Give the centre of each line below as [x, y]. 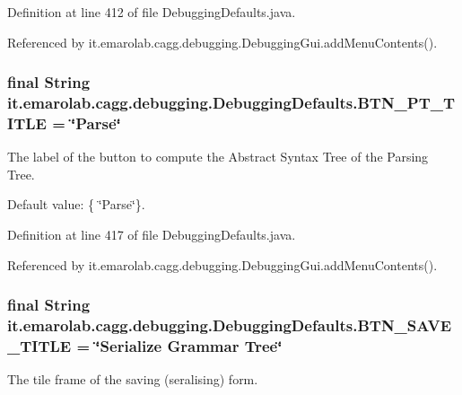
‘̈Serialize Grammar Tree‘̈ [189, 345]
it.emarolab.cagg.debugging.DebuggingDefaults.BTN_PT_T [231, 103]
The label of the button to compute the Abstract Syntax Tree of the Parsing [218, 157]
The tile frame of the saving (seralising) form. [133, 379]
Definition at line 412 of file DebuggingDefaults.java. [152, 12]
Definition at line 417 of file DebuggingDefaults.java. [152, 235]
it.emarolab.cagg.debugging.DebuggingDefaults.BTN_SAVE [229, 325]
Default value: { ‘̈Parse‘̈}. [76, 204]
